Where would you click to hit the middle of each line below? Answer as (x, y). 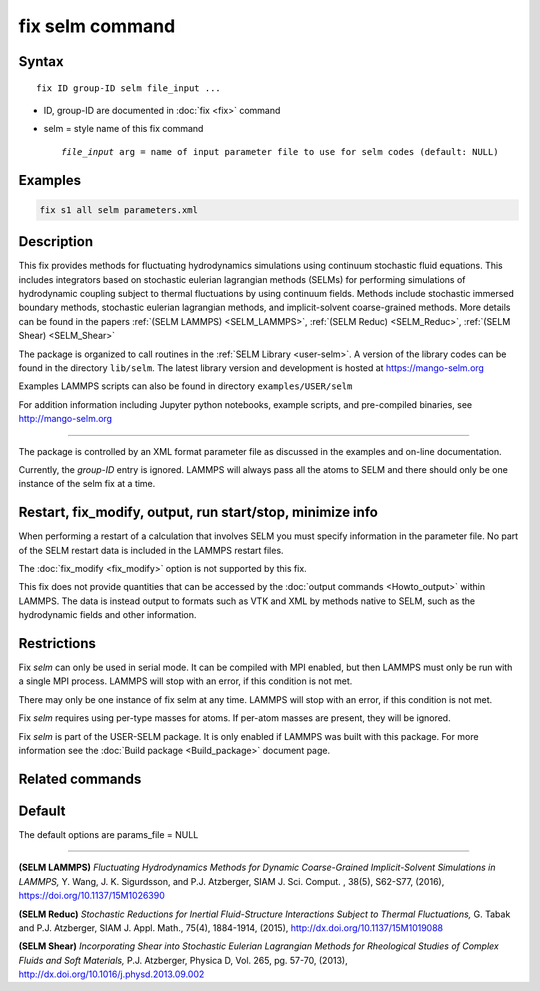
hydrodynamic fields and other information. (107, 615)
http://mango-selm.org (65, 419)
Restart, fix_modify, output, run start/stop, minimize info (198, 512)
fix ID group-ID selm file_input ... (129, 88)
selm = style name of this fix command (123, 129)
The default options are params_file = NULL (108, 834)
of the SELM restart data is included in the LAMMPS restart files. (151, 550)
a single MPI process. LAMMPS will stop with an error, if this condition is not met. (185, 681)
